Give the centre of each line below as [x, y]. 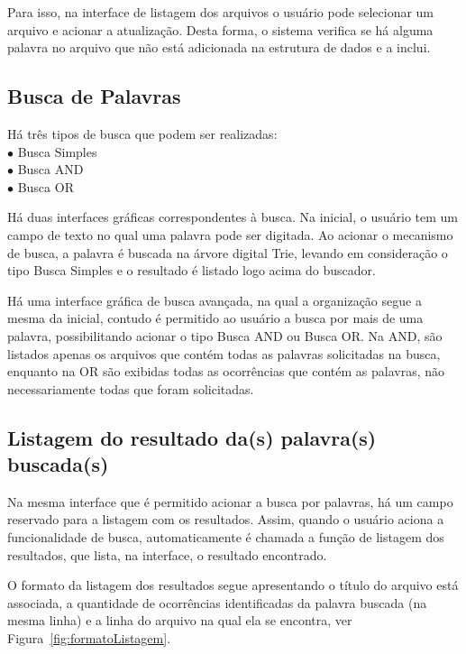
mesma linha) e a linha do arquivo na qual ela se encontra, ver [180, 620]
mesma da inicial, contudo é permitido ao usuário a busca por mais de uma [215, 318]
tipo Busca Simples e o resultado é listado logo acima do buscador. [192, 270]
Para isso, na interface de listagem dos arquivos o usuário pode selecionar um [221, 12]
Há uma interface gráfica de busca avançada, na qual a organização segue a [215, 300]
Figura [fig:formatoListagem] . [89, 638]
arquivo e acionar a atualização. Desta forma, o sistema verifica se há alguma [220, 29]
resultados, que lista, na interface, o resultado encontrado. [167, 554]
